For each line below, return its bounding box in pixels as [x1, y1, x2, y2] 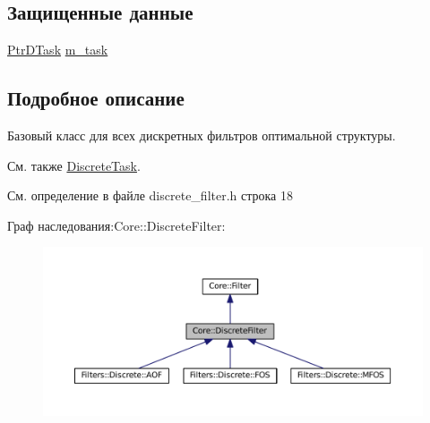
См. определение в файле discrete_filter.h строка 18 [7, 186, 293, 205]
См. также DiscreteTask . [7, 156, 141, 174]
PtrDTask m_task [7, 40, 108, 59]
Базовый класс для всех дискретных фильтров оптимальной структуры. [7, 126, 396, 144]
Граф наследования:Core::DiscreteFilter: [7, 216, 226, 234]
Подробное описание [7, 84, 185, 112]
